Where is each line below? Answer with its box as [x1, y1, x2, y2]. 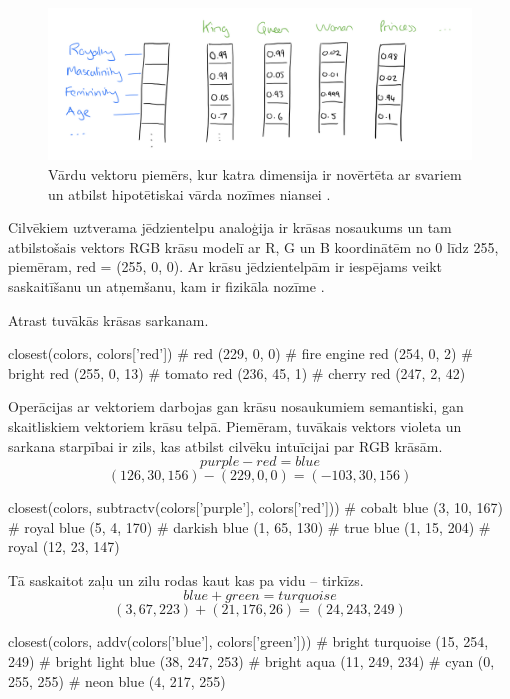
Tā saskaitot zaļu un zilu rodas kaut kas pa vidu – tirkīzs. [8, 569, 364, 590]
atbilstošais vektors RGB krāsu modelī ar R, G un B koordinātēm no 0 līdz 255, [8, 236, 499, 257]
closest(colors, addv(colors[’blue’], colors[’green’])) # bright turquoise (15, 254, [8, 631, 489, 652]
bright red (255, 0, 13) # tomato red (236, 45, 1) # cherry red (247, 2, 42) [8, 362, 466, 383]
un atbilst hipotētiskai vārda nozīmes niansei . [48, 183, 331, 204]
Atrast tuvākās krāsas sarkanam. [8, 309, 209, 330]
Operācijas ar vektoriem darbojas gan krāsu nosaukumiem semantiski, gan [8, 396, 464, 417]
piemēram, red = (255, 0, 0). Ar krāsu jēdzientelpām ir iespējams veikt [8, 256, 443, 277]
